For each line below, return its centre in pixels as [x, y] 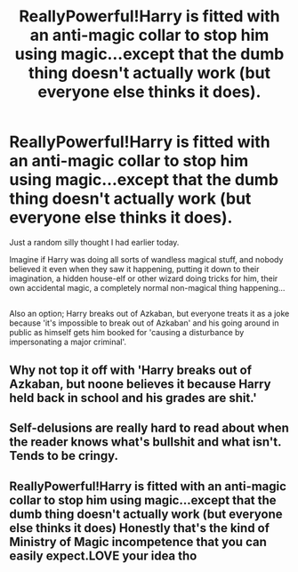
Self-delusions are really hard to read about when [149, 428]
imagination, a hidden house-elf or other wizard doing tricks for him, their [144, 278]
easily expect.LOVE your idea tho [103, 556]
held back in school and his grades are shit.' [133, 398]
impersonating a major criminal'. [68, 342]
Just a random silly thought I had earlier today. [94, 242]
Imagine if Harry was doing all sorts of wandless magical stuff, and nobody [146, 259]
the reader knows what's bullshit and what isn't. [145, 442]
